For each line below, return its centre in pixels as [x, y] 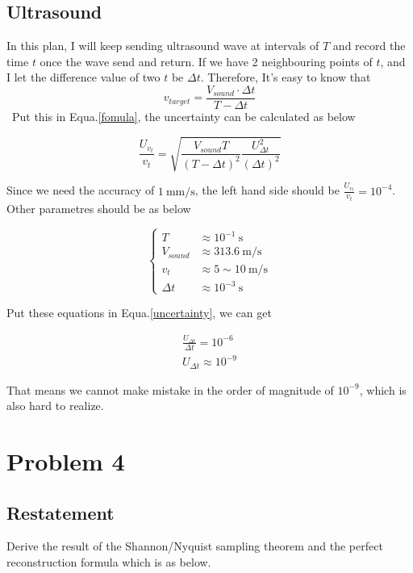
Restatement [60, 512]
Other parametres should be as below [99, 209]
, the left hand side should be [267, 190]
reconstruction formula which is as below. [109, 562]
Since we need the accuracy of [81, 190]
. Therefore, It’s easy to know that [286, 77]
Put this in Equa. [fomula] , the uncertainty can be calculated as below [184, 117]
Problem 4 [66, 461]
